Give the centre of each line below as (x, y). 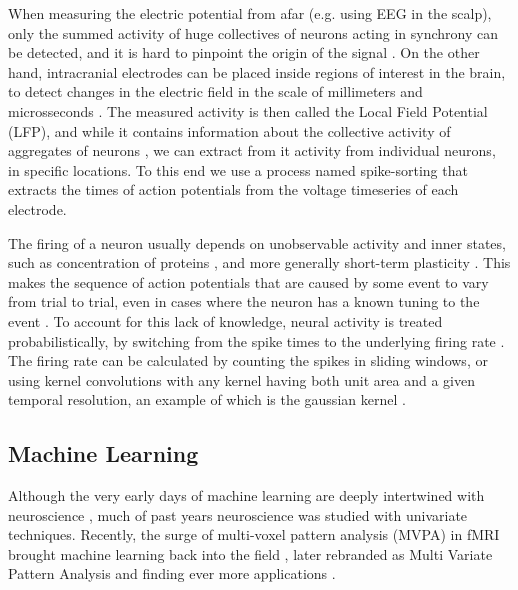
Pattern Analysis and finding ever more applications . (172, 573)
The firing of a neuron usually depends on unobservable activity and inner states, (257, 242)
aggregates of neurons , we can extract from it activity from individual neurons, (252, 150)
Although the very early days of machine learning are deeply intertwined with (246, 495)
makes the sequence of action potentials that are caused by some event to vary (248, 281)
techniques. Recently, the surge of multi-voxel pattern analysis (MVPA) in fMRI (254, 534)
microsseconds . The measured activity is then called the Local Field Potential (248, 110)
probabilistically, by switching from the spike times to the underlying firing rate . (256, 340)
